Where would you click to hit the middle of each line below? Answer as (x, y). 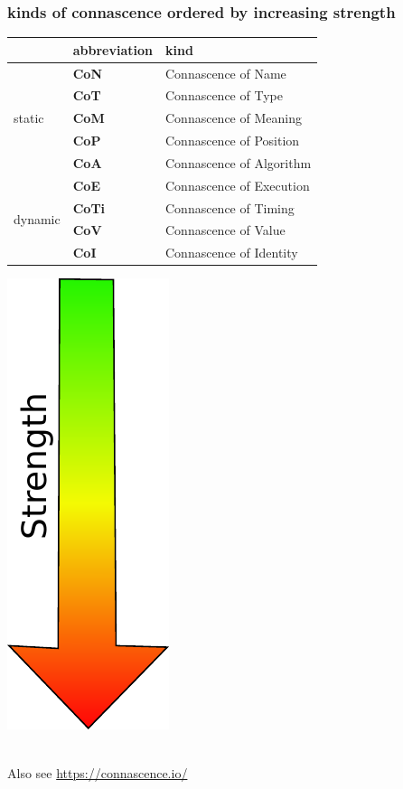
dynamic (37, 219)
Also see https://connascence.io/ (98, 772)
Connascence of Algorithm (238, 162)
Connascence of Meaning (233, 118)
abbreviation (112, 49)
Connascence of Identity (231, 253)
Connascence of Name (225, 73)
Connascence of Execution (237, 185)
